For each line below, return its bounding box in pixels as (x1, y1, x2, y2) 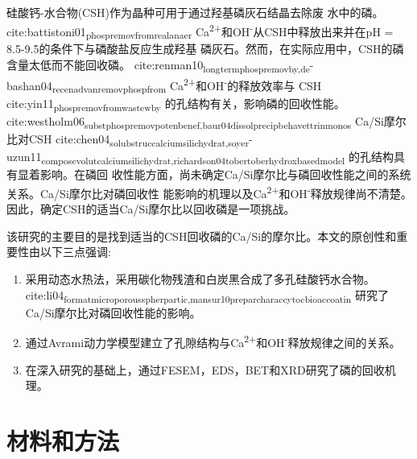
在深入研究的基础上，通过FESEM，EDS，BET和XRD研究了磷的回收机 (25, 361, 396, 378)
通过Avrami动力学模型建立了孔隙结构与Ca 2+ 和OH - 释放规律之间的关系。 (25, 332, 401, 350)
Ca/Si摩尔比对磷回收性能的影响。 (25, 304, 201, 320)
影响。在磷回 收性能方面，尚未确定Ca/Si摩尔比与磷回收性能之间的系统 (39, 166, 411, 183)
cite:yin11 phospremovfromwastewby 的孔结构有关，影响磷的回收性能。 (6, 94, 345, 114)
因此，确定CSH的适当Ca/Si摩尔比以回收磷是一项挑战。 (6, 201, 295, 217)
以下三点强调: (39, 243, 111, 260)
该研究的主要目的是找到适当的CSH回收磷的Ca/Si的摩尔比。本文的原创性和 (6, 227, 397, 244)
